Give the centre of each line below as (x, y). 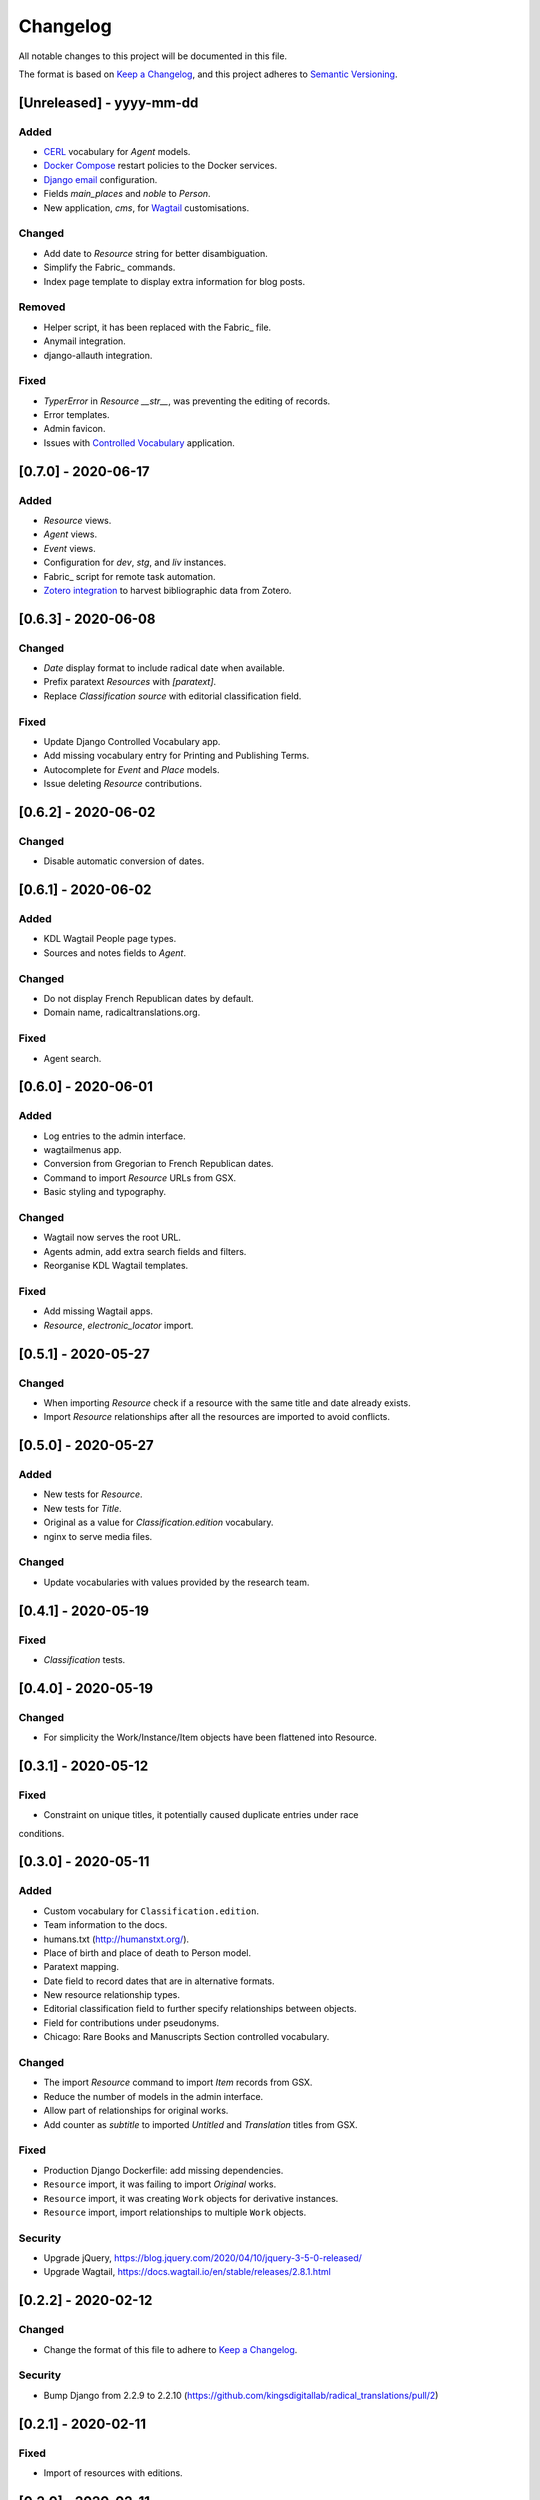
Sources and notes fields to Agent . (115, 952)
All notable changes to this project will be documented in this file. (153, 56)
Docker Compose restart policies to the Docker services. (160, 166)
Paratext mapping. (81, 1967)
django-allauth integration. (98, 355)
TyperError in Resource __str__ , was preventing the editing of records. (187, 401)
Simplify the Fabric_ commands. (109, 267)
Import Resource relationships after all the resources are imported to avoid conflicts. (216, 1417)
